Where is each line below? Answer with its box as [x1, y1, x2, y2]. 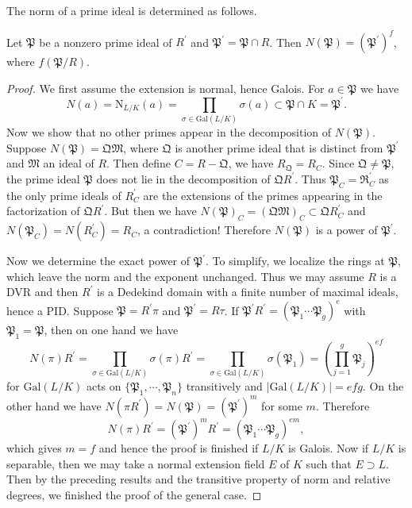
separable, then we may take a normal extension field [6, 455, 265, 471]
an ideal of [43, 155, 94, 171]
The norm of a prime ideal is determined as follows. [6, 2, 257, 18]
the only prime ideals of [6, 187, 121, 203]
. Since [322, 155, 355, 171]
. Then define [106, 155, 171, 171]
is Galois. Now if [288, 440, 369, 456]
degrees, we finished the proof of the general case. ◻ [6, 486, 262, 502]
